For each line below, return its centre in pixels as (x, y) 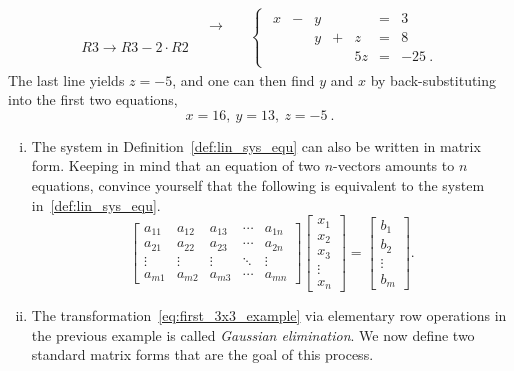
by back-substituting (433, 79)
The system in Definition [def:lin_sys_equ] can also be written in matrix (256, 145)
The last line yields (66, 79)
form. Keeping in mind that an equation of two (176, 165)
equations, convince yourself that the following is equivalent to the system (258, 185)
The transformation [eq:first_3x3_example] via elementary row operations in (269, 315)
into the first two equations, (93, 99)
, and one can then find (243, 79)
